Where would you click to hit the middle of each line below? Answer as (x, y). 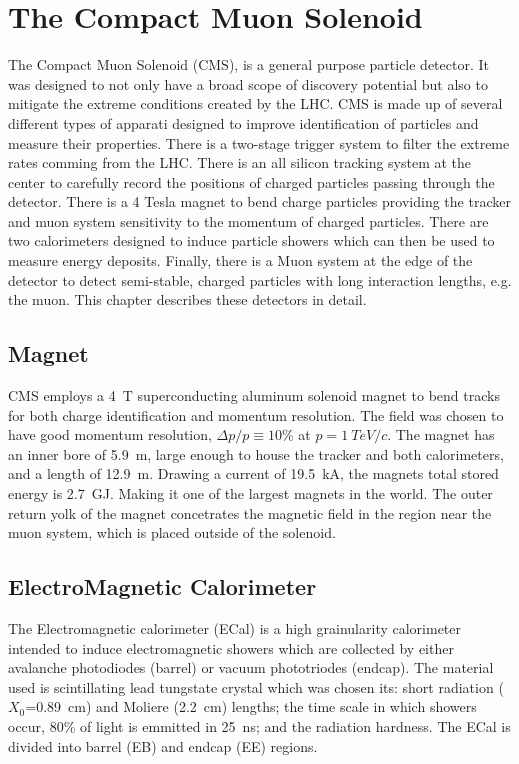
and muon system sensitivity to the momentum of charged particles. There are (248, 220)
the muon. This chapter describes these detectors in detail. (187, 299)
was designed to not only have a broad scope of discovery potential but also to (248, 83)
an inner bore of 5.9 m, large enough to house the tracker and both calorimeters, (256, 453)
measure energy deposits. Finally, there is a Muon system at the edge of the (240, 260)
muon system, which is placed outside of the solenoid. (172, 532)
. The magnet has (441, 434)
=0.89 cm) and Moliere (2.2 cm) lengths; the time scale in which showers (251, 706)
